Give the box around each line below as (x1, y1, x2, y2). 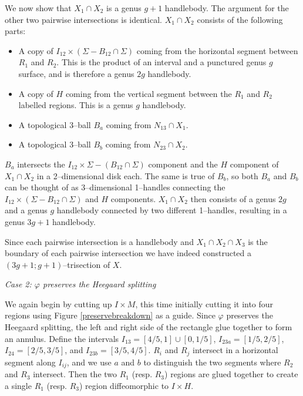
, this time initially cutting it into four (135, 297, 274, 310)
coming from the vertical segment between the (65, 87, 232, 99)
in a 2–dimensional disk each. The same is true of (36, 169, 215, 182)
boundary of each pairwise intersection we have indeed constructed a (5, 247, 251, 259)
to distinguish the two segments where (143, 355, 281, 368)
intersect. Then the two (33, 368, 117, 380)
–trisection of (63, 258, 110, 270)
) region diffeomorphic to (79, 379, 169, 391)
